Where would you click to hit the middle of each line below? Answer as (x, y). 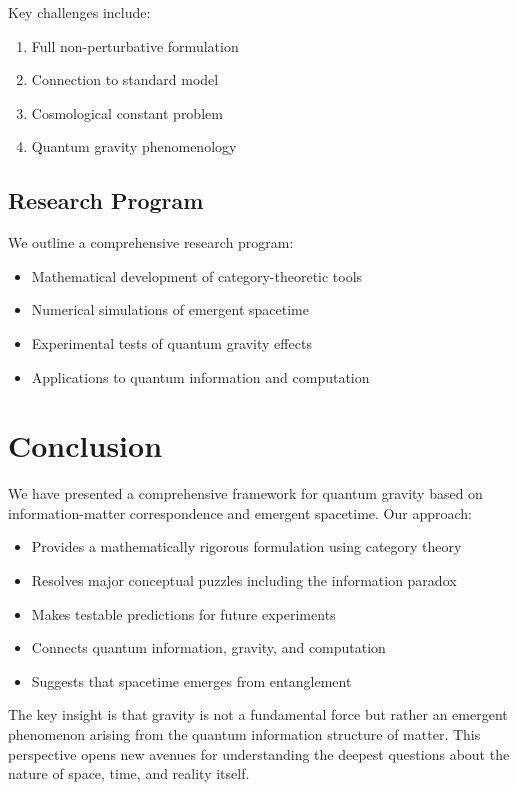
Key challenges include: (79, 12)
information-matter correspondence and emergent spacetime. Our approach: (240, 512)
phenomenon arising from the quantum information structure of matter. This (244, 734)
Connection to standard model (125, 79)
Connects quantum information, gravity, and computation (208, 647)
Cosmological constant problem (127, 112)
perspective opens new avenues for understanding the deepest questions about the (259, 753)
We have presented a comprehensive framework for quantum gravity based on (245, 493)
